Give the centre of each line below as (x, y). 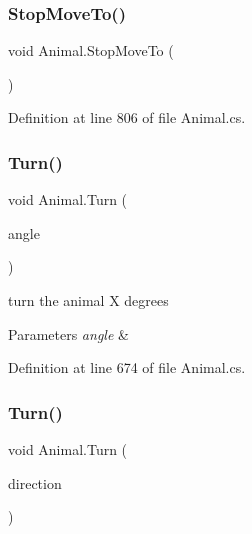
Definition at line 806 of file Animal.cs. (127, 117)
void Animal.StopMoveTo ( (91, 50)
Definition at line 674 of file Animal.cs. (127, 367)
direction (35, 482)
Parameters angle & (68, 333)
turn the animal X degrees (88, 300)
